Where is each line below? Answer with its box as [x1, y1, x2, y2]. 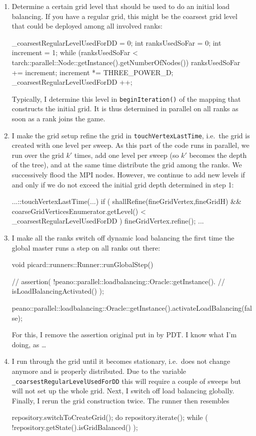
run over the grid [11, 149, 64, 160]
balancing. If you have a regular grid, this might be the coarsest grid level [11, 11, 237, 21]
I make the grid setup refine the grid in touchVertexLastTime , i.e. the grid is [11, 130, 250, 140]
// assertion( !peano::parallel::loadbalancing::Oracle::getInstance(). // [11, 276, 225, 286]
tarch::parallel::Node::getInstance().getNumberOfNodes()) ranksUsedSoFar [11, 57, 240, 67]
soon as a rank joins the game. [11, 113, 105, 123]
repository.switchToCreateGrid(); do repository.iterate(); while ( [11, 412, 208, 422]
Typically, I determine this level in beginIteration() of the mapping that [11, 93, 241, 104]
